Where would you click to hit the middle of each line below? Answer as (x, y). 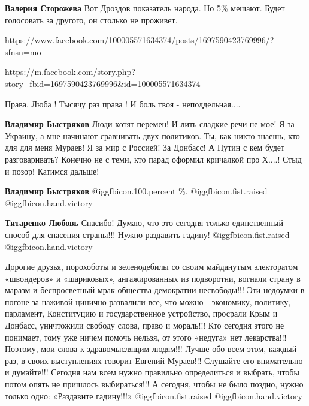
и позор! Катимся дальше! (52, 171)
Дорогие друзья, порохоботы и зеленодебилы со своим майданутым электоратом (152, 267)
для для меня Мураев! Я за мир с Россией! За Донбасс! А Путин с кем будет (145, 147)
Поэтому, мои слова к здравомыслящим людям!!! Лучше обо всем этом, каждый (151, 349)
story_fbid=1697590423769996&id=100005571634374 (103, 83)
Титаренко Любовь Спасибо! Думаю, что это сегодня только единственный (144, 223)
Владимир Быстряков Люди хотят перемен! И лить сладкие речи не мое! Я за (150, 124)
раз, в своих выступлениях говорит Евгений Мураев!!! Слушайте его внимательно (154, 360)
